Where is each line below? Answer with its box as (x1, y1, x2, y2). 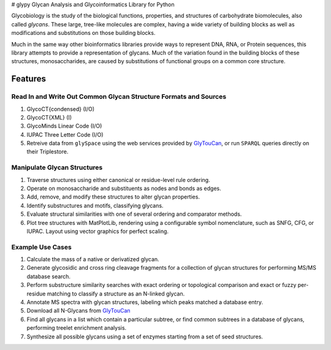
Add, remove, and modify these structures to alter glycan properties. (26, 193, 200, 200)
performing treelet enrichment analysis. (26, 324, 127, 332)
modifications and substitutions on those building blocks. (11, 29, 156, 37)
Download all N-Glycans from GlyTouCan (26, 307, 131, 314)
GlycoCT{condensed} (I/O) (26, 105, 95, 113)
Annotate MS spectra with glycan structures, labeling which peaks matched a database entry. (26, 299, 264, 306)
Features (11, 74, 46, 84)
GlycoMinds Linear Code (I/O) (26, 123, 102, 130)
